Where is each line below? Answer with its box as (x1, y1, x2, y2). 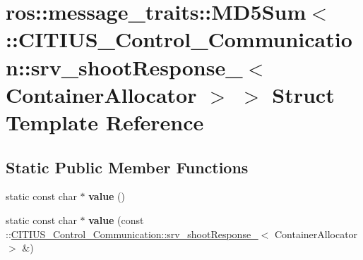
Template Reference (6, 107, 204, 136)
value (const (88, 212, 144, 227)
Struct (272, 80, 335, 109)
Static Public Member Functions (6, 156, 249, 178)
